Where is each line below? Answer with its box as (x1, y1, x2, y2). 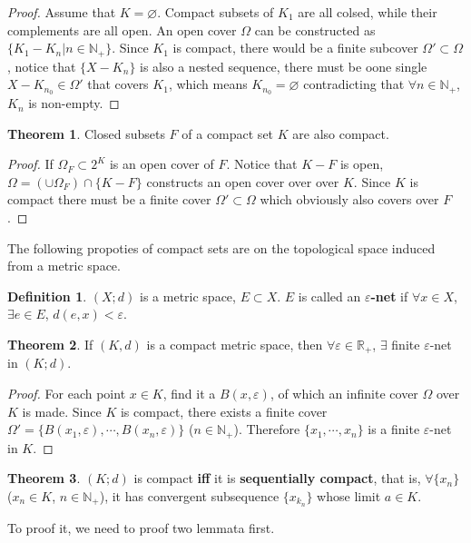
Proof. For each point (7, 384, 126, 403)
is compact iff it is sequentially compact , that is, (133, 469, 421, 488)
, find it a (162, 384, 216, 403)
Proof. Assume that (7, 3, 116, 21)
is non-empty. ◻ (28, 94, 120, 113)
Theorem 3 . (7, 469, 81, 488)
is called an (298, 286, 361, 305)
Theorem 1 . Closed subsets (7, 123, 165, 143)
